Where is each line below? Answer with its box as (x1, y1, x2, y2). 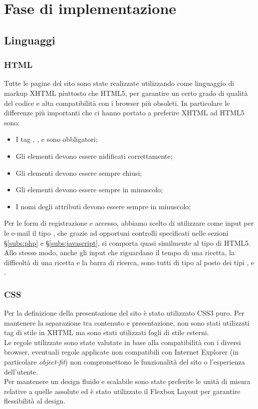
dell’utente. (4, 366, 38, 377)
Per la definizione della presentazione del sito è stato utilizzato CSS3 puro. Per (4, 308, 245, 318)
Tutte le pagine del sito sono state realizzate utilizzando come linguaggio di (4, 78, 235, 88)
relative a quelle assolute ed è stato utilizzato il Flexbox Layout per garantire (4, 386, 241, 396)
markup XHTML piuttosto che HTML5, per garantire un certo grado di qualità (4, 87, 248, 98)
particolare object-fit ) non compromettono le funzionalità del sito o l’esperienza (4, 357, 245, 367)
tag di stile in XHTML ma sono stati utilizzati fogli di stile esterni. (4, 327, 209, 338)
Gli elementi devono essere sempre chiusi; (15, 167, 142, 178)
